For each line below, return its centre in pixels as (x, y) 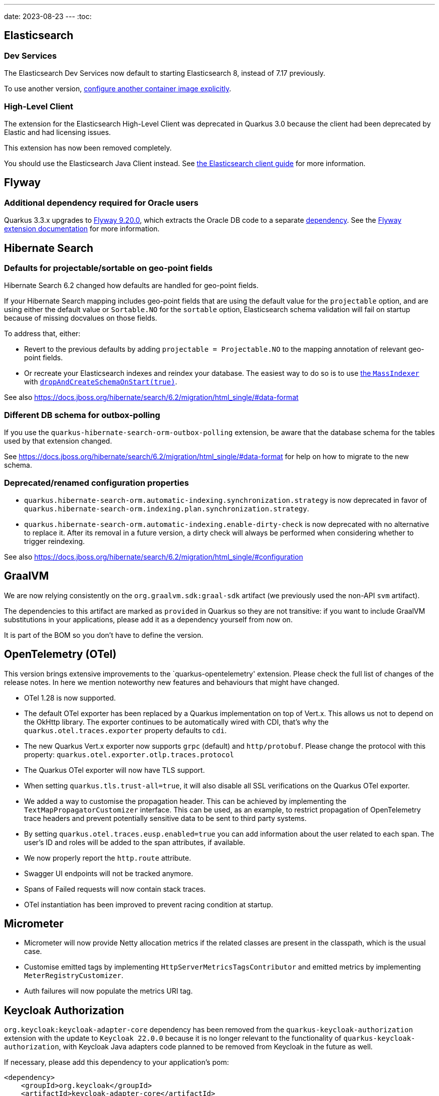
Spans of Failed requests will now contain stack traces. (115, 889)
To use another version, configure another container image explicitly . (118, 89)
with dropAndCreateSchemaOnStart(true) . (101, 382)
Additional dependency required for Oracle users (101, 202)
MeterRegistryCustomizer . (74, 976)
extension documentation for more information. (82, 229)
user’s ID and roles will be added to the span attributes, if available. (135, 842)
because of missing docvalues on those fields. (81, 318)
